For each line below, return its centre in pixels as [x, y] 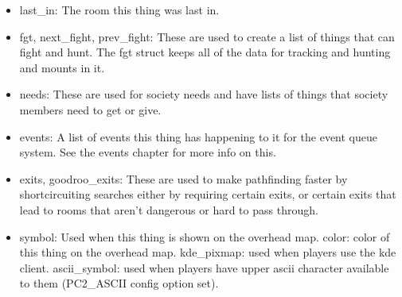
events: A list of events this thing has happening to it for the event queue [198, 136]
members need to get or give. [90, 109]
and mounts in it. [62, 67]
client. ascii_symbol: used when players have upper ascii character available [204, 267]
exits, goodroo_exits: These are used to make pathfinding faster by [183, 178]
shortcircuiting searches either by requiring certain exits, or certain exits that [208, 194]
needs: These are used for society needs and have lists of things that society [204, 94]
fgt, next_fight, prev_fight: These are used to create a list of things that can [207, 36]
